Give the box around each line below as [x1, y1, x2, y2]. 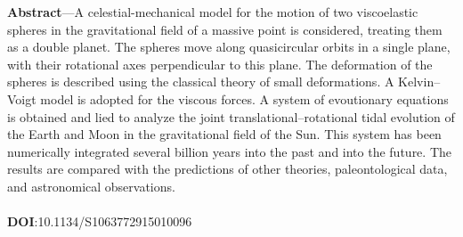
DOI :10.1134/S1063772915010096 [7, 212, 192, 231]
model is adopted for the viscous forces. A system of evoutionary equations [40, 89, 449, 108]
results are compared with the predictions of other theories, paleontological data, [7, 159, 448, 178]
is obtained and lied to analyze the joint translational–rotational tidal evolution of [7, 107, 455, 126]
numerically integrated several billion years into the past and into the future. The [7, 142, 451, 160]
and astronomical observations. [7, 176, 175, 195]
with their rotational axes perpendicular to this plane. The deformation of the [7, 54, 433, 73]
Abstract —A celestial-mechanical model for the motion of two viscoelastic [7, 3, 418, 20]
